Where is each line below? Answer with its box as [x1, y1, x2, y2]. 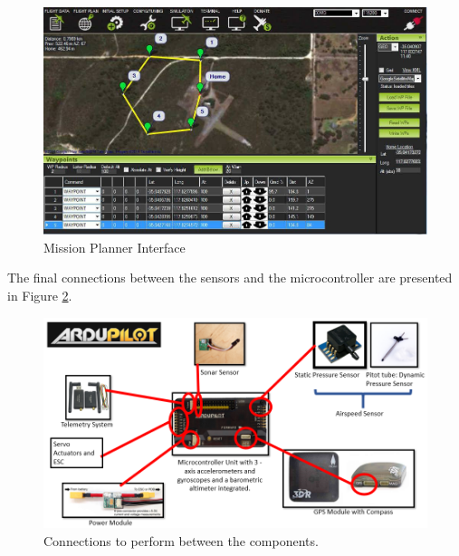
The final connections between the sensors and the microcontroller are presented [7, 268, 453, 287]
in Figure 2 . [7, 286, 72, 305]
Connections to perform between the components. [43, 531, 319, 550]
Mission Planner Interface [43, 237, 186, 256]
